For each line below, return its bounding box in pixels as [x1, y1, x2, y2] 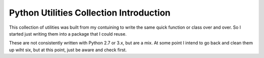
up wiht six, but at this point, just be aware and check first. [9, 47, 127, 53]
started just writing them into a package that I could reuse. [9, 31, 127, 37]
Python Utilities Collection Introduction [9, 7, 171, 18]
